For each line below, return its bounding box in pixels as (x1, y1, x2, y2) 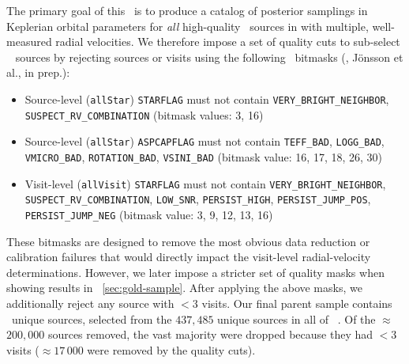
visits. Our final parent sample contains (201, 294, 392, 311)
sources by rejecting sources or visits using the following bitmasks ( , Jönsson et (15, 48, 403, 65)
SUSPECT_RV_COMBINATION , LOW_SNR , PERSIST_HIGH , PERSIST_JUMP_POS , (24, 191, 371, 207)
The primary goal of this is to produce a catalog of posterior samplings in (6, 2, 368, 18)
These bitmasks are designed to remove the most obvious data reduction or (6, 233, 370, 249)
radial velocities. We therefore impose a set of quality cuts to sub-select (55, 33, 400, 50)
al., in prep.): (6, 64, 70, 81)
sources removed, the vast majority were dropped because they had (47, 326, 373, 343)
